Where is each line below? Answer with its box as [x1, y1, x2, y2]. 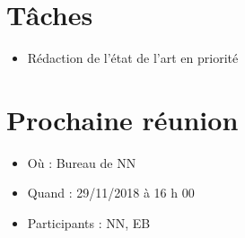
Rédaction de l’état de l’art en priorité [27, 48, 239, 67]
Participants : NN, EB [27, 214, 151, 233]
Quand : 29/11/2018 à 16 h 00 [27, 183, 195, 202]
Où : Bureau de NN [27, 153, 136, 172]
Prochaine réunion [6, 101, 239, 137]
